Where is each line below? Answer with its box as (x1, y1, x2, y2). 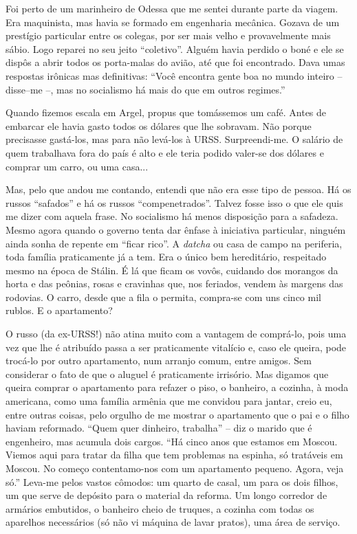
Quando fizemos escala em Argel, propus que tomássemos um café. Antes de (6, 105, 327, 120)
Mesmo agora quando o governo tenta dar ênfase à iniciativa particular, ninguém (6, 222, 346, 236)
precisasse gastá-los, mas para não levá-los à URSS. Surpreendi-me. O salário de (6, 132, 343, 146)
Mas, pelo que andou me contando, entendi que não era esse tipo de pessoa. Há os (6, 182, 351, 197)
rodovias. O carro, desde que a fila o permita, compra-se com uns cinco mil (6, 289, 321, 304)
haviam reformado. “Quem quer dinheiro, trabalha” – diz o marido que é (6, 421, 312, 435)
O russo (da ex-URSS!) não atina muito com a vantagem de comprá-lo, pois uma (6, 326, 347, 341)
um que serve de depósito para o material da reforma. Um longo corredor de (6, 488, 327, 502)
